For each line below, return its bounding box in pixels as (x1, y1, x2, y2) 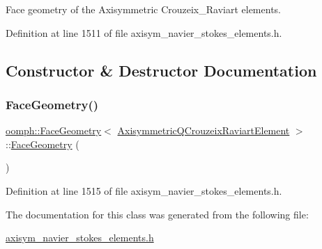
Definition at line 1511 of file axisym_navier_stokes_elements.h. (6, 25, 282, 40)
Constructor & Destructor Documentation (6, 59, 317, 81)
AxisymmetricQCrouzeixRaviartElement (117, 123, 290, 138)
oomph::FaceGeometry (6, 123, 102, 138)
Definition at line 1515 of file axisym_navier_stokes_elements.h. (6, 183, 282, 198)
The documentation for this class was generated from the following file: (6, 207, 309, 221)
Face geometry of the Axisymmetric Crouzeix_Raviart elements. (6, 2, 281, 16)
